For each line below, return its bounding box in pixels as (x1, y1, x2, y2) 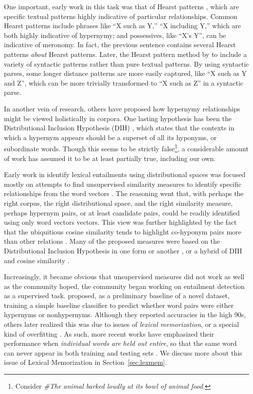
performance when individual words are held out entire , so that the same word (4, 338, 237, 348)
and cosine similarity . (4, 255, 70, 265)
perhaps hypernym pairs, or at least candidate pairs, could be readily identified (4, 207, 240, 217)
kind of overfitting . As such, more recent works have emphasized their (4, 328, 214, 339)
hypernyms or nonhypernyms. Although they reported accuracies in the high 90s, (4, 309, 246, 320)
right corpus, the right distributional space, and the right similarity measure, (4, 197, 233, 208)
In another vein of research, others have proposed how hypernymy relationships (4, 103, 240, 113)
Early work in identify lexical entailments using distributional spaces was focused (4, 169, 246, 179)
